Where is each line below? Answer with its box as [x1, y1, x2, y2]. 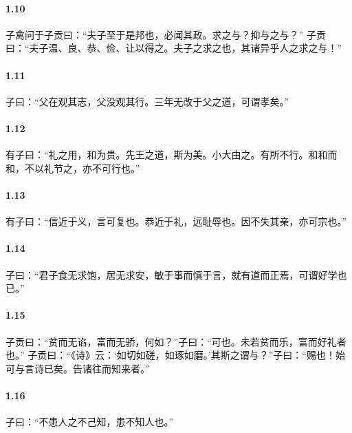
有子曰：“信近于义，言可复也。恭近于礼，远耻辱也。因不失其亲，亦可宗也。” [5, 214, 347, 229]
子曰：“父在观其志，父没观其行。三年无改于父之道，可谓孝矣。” [5, 94, 289, 108]
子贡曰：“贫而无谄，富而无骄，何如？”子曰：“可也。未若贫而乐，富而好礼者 [5, 334, 346, 348]
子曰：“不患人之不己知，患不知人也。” [5, 414, 174, 429]
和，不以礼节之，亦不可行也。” [5, 160, 140, 175]
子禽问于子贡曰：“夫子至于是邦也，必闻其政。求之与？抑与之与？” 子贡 [5, 27, 326, 41]
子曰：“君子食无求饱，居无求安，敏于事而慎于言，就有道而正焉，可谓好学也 [5, 267, 347, 282]
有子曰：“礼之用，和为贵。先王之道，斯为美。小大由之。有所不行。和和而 [5, 147, 338, 162]
